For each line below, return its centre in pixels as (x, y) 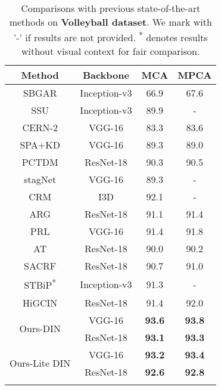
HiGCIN (40, 302)
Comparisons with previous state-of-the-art (111, 8)
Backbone (106, 75)
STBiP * (40, 284)
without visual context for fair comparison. (110, 51)
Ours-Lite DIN (40, 363)
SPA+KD (40, 145)
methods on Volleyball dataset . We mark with (110, 22)
